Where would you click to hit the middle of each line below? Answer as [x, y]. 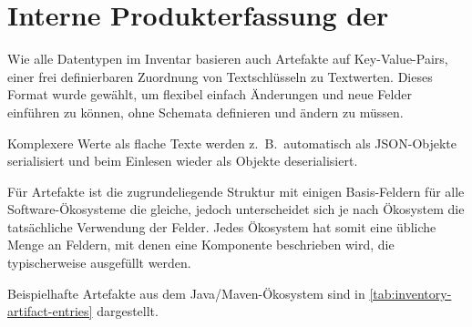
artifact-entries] [50, 311]
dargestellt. [128, 311]
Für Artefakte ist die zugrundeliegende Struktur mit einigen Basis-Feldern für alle [236, 191]
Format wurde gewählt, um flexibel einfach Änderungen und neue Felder [210, 94]
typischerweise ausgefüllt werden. [99, 263]
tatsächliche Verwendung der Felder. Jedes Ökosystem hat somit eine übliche [222, 226]
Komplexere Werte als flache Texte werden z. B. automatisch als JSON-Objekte [232, 143]
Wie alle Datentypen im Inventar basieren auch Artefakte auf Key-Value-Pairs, [228, 59]
